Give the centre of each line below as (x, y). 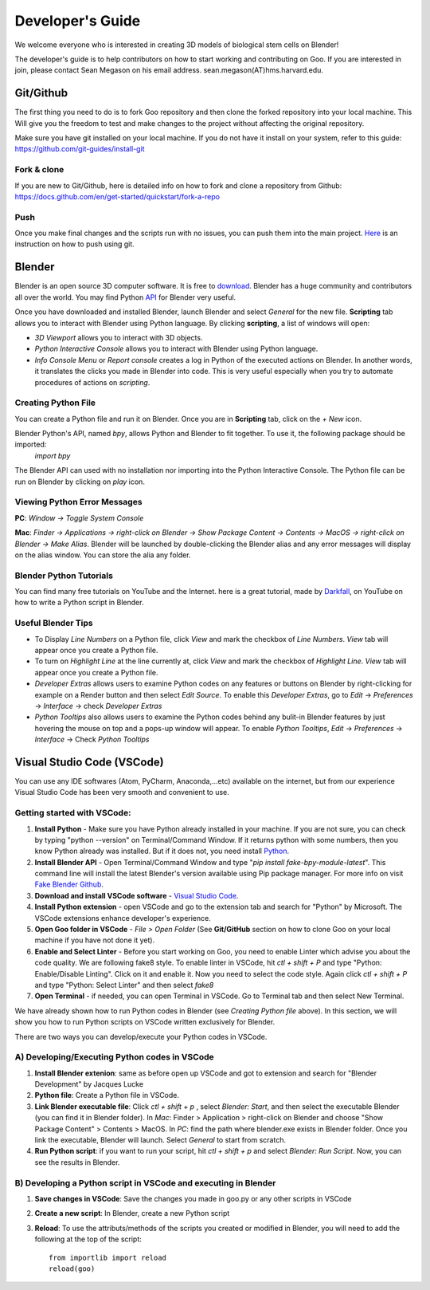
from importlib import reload (108, 1257)
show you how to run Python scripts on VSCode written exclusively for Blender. (145, 1022)
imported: (31, 444)
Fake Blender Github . (69, 884)
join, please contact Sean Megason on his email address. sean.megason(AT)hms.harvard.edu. (169, 70)
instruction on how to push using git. (74, 244)
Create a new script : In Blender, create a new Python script (132, 1213)
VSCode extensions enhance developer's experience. (123, 918)
